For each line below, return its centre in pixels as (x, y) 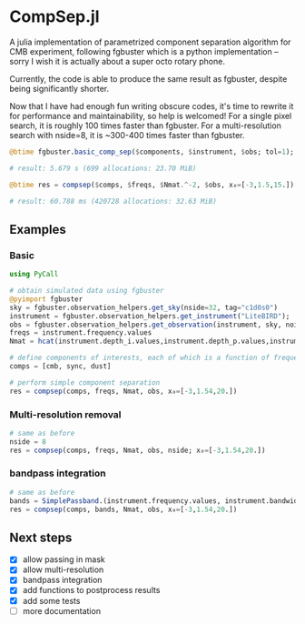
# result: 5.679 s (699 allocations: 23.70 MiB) (103, 168)
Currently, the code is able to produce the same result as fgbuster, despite (148, 78)
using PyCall (34, 275)
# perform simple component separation (85, 382)
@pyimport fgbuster (46, 299)
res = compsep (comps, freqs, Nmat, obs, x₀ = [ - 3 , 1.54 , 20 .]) (123, 391)
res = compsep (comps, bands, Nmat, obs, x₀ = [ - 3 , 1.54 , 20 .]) (123, 509)
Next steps (41, 537)
